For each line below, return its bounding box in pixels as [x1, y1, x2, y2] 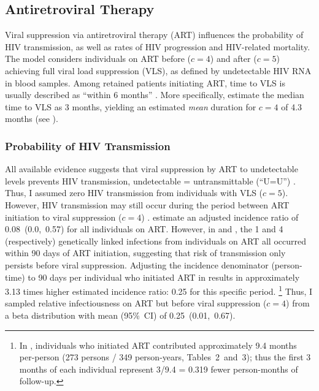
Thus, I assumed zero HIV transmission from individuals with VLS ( [5, 186, 263, 199]
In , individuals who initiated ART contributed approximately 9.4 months [19, 338, 297, 351]
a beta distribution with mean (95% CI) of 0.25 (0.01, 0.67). [5, 308, 236, 321]
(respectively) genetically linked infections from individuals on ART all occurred [5, 234, 307, 247]
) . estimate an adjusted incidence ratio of [141, 210, 299, 223]
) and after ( [210, 52, 257, 65]
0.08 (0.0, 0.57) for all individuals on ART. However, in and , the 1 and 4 [5, 222, 283, 235]
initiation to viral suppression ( [5, 210, 122, 223]
